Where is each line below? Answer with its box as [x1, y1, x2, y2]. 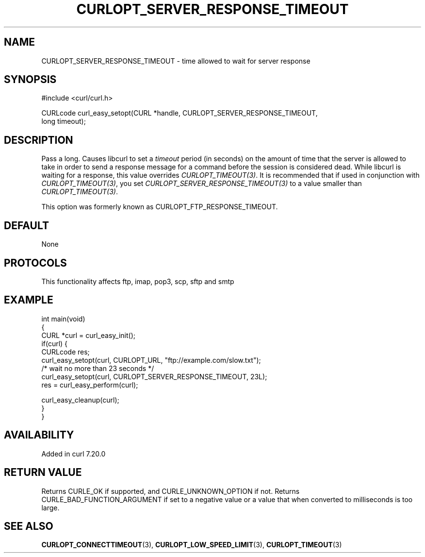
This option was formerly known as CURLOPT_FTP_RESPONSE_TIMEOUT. [41, 203, 278, 211]
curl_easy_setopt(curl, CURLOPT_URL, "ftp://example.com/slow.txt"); [41, 355, 261, 364]
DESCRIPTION [4, 134, 73, 146]
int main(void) [41, 314, 85, 323]
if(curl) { [41, 339, 68, 348]
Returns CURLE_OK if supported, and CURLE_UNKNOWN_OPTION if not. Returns [41, 487, 300, 495]
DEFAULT [4, 219, 49, 232]
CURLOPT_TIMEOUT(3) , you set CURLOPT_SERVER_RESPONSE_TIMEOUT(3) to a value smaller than [41, 179, 362, 188]
